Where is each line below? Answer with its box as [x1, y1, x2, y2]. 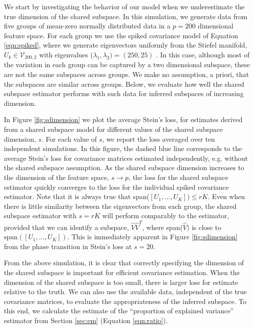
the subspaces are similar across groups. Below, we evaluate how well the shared [4, 78, 245, 89]
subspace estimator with [4, 210, 77, 221]
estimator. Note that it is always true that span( [4, 191, 150, 202]
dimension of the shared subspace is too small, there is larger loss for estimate [4, 277, 238, 287]
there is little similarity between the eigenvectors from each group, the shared [4, 201, 237, 211]
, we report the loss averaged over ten [102, 133, 215, 144]
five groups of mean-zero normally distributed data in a [4, 21, 171, 31]
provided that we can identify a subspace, [4, 222, 129, 232]
